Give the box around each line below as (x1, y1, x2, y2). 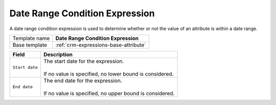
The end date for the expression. (43, 77, 122, 84)
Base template (12, 41, 47, 48)
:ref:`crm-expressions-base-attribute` (55, 41, 146, 48)
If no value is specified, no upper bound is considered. (43, 90, 175, 97)
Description (43, 51, 73, 58)
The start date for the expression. (43, 58, 124, 65)
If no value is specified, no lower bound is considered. (43, 70, 174, 77)
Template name (12, 35, 50, 42)
